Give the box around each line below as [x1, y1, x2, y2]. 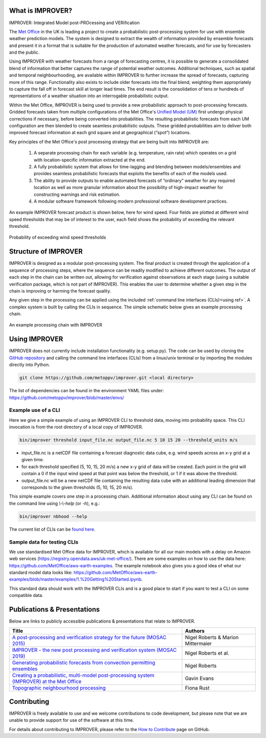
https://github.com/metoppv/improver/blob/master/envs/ [9, 395, 124, 401]
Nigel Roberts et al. [185, 649, 230, 656]
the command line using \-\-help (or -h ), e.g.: [9, 500, 100, 506]
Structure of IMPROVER [9, 247, 83, 256]
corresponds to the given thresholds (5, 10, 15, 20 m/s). [21, 484, 133, 490]
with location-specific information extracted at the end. [33, 157, 146, 163]
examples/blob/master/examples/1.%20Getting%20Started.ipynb [9, 576, 141, 582]
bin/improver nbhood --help [19, 514, 87, 519]
